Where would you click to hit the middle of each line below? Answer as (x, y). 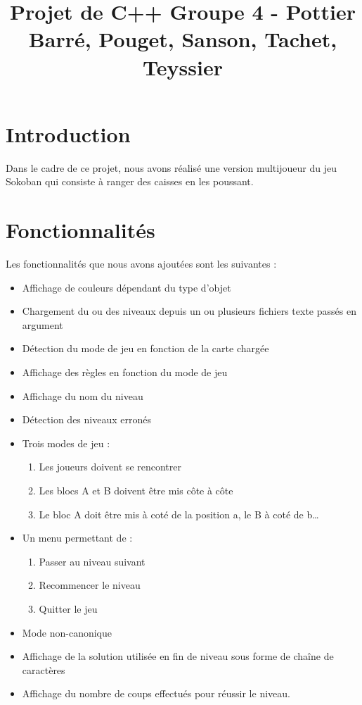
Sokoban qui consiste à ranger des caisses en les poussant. (130, 181)
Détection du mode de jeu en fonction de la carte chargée (146, 348)
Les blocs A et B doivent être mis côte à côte (136, 490)
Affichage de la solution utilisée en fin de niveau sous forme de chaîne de (178, 656)
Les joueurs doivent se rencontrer (110, 467)
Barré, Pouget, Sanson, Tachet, (183, 39)
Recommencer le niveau (90, 585)
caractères (44, 669)
